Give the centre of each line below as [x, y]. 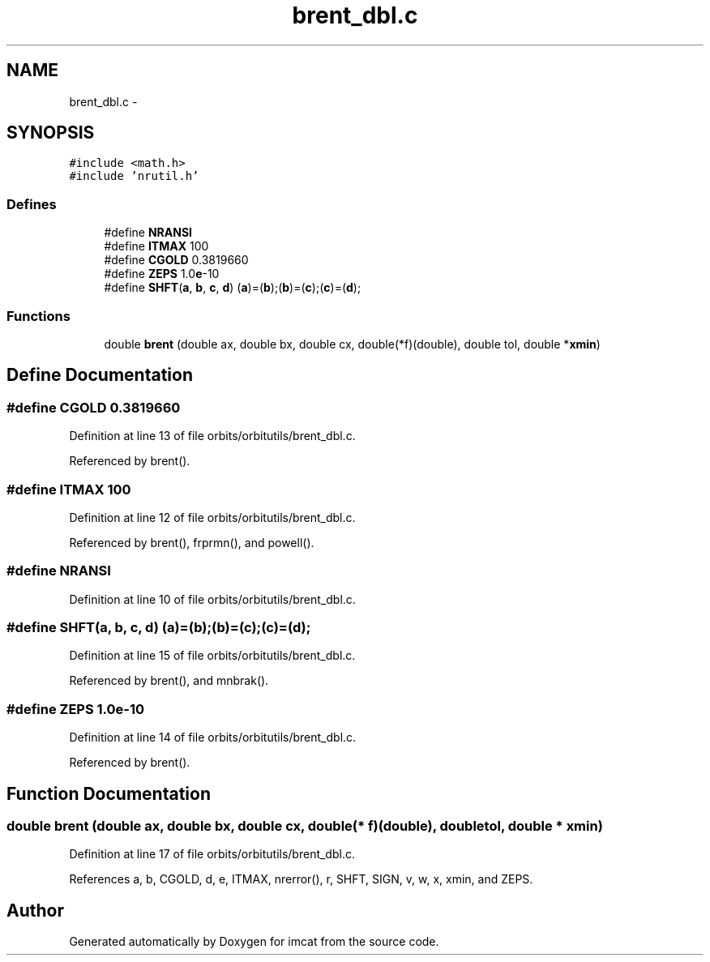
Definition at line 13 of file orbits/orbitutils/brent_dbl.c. [212, 436]
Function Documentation [109, 793]
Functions [38, 316]
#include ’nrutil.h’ [134, 176]
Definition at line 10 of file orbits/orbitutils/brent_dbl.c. [212, 599]
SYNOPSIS [51, 133]
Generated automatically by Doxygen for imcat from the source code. [254, 942]
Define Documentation [100, 375]
